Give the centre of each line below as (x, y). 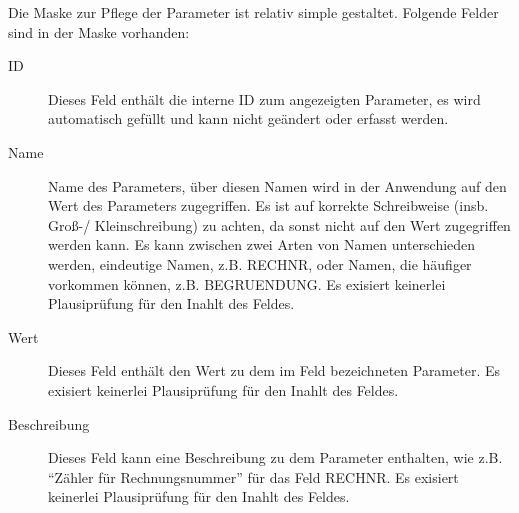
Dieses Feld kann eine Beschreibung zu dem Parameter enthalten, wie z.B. (275, 457)
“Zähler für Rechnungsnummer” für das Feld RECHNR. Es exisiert (253, 476)
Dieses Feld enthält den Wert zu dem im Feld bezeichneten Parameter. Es (274, 370)
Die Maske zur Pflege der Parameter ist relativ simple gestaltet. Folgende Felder (253, 12)
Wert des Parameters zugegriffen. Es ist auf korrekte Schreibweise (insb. (268, 205)
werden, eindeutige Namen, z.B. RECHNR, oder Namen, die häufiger (260, 263)
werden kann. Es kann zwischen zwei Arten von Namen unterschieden (262, 244)
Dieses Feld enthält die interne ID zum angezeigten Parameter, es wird (264, 98)
